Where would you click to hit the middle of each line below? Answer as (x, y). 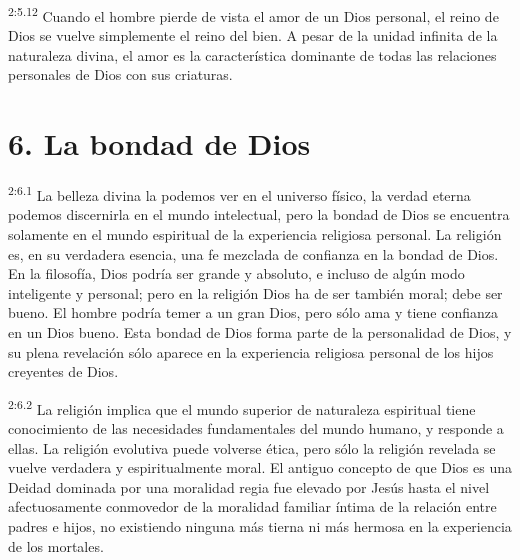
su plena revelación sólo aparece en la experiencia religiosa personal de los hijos (251, 351)
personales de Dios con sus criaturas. (120, 74)
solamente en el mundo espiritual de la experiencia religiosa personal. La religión (255, 234)
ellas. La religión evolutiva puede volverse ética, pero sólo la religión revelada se (252, 447)
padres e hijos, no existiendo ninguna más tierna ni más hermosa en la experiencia (260, 525)
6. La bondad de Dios (159, 143)
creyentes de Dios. (63, 371)
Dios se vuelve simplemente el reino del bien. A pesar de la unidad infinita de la (253, 35)
